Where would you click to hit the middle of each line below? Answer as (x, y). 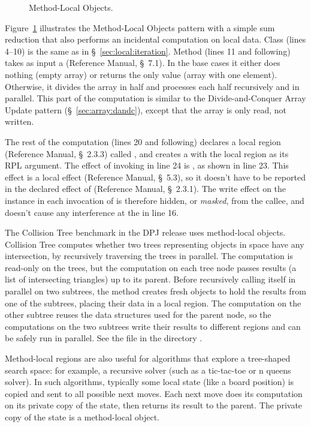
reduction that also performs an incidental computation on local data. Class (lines (155, 39)
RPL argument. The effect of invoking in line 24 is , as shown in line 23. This (147, 165)
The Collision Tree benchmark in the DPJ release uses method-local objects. (145, 232)
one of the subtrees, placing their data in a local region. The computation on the (153, 303)
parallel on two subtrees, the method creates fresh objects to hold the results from (155, 291)
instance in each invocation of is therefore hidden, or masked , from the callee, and (155, 200)
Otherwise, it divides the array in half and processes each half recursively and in (152, 86)
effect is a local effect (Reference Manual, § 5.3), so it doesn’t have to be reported (155, 177)
